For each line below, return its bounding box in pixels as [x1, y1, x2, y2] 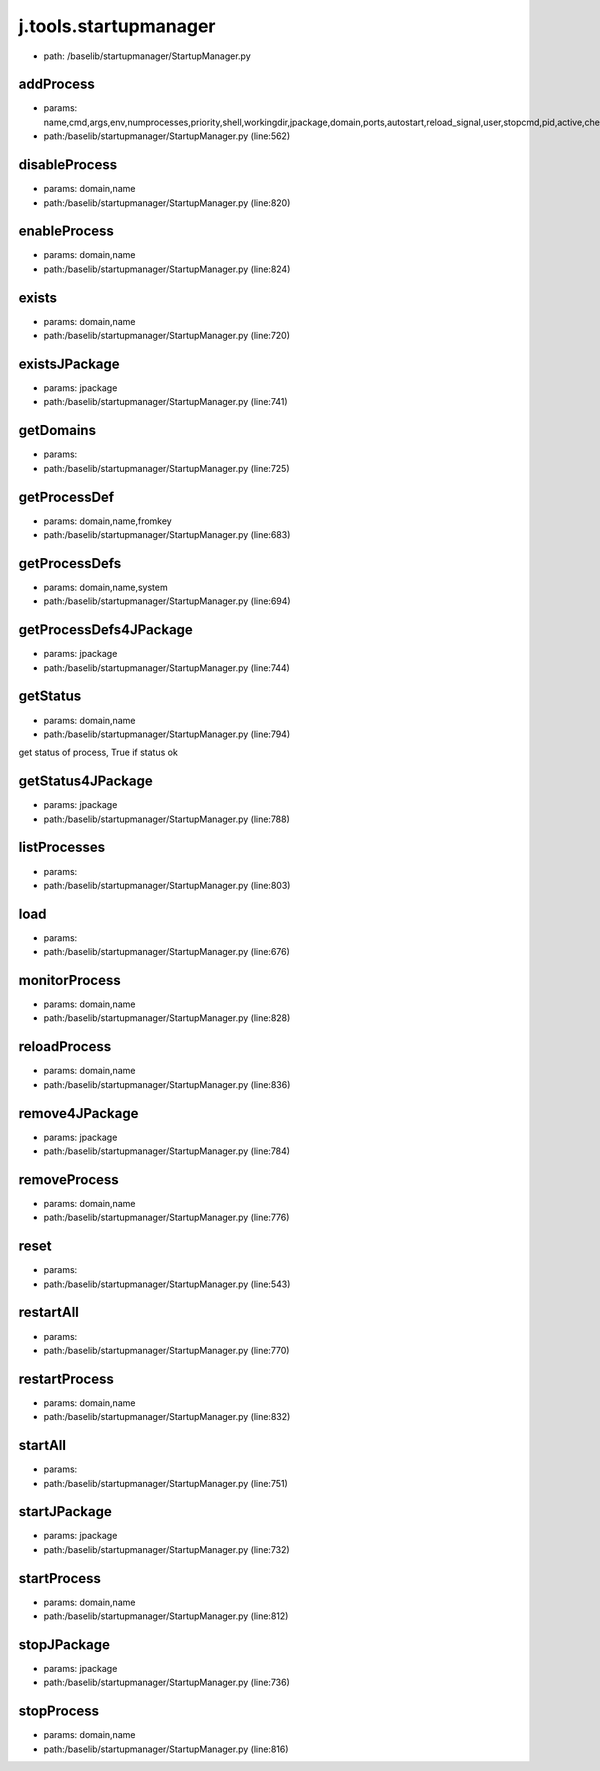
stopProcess [18, 1703, 100, 1720]
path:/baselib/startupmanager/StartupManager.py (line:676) [43, 946, 290, 958]
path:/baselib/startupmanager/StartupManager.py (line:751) [43, 1477, 289, 1489]
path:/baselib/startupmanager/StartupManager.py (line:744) [43, 661, 290, 674]
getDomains [18, 422, 97, 439]
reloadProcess [18, 1038, 112, 1055]
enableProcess [18, 223, 115, 240]
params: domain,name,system [43, 581, 169, 593]
